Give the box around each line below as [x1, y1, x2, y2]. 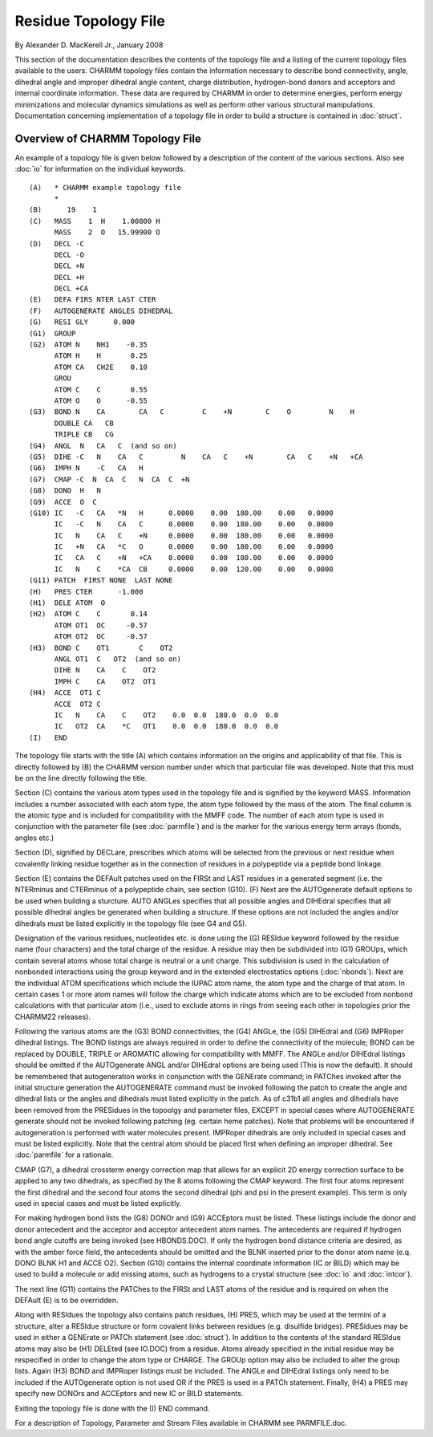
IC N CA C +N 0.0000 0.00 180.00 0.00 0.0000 [54, 530, 334, 540]
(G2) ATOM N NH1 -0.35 [29, 340, 148, 349]
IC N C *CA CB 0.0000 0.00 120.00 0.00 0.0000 [54, 564, 334, 574]
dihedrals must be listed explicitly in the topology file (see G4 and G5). [14, 919, 248, 928]
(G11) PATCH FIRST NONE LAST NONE [29, 576, 173, 585]
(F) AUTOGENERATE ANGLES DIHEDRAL [29, 306, 173, 315]
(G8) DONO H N [29, 486, 102, 495]
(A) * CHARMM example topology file [29, 183, 182, 192]
